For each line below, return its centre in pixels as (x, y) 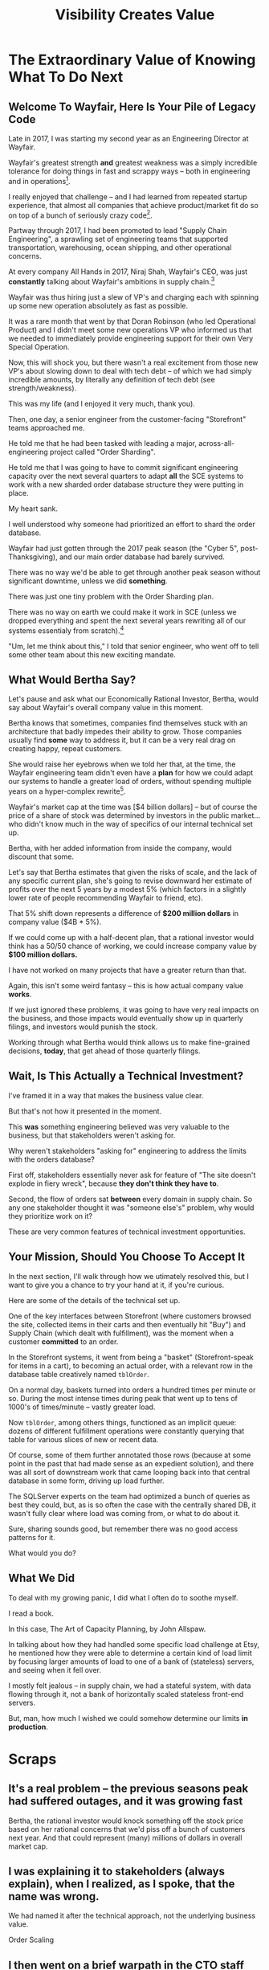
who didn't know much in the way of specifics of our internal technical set (130, 824)
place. (19, 492)
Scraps (33, 1759)
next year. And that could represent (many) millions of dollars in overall (125, 1837)
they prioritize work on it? (51, 1216)
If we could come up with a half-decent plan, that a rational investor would (131, 938)
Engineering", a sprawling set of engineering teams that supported (118, 239)
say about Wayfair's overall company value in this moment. (106, 708)
